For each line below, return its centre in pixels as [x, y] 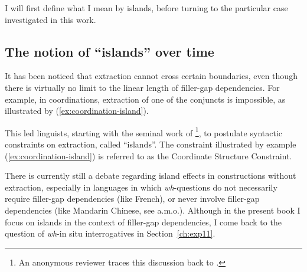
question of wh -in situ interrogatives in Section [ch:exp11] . [110, 233]
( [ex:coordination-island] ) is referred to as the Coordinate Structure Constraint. [148, 155]
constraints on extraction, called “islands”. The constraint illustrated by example [151, 144]
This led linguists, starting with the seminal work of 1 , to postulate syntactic [144, 132]
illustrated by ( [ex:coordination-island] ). [77, 111]
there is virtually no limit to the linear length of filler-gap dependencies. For [142, 87]
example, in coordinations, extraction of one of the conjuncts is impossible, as [145, 99]
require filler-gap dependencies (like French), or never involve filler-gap [132, 199]
